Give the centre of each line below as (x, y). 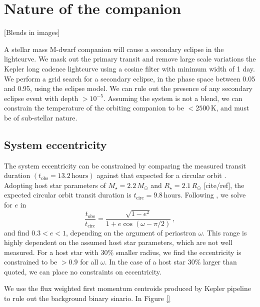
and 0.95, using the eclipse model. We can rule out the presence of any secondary (128, 88)
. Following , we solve (213, 195)
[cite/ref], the (224, 185)
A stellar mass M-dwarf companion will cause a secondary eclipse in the (114, 49)
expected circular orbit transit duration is (68, 195)
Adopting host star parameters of (55, 185)
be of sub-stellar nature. (41, 117)
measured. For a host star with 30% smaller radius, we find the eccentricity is (123, 252)
